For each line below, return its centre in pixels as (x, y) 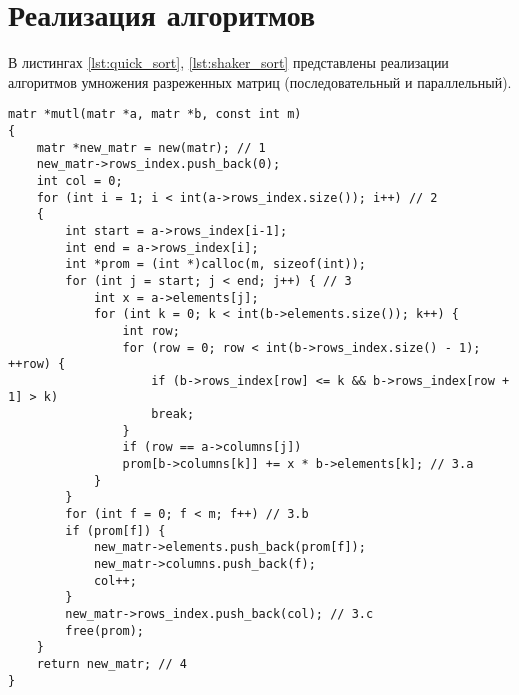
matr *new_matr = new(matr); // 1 (151, 147)
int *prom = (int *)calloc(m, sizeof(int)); (215, 264)
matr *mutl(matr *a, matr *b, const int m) (155, 114)
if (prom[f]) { (115, 530)
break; (173, 414)
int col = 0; (79, 180)
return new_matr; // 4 (111, 663)
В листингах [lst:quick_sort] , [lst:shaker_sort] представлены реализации (228, 62)
